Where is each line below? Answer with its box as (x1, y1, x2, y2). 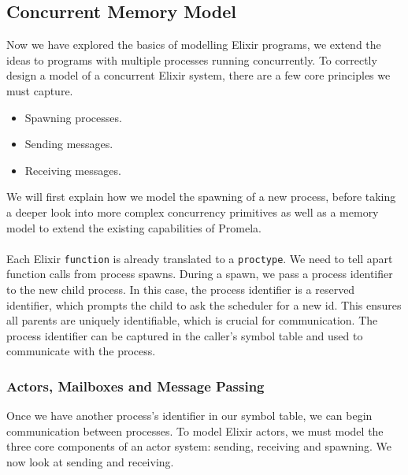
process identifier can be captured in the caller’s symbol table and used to (6, 327, 363, 343)
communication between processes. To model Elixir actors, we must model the (6, 422, 384, 439)
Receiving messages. (24, 161, 121, 178)
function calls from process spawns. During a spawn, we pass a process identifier (6, 265, 393, 282)
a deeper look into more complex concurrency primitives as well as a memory (6, 203, 379, 220)
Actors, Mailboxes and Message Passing (6, 376, 265, 395)
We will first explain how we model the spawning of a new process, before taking (6, 188, 396, 205)
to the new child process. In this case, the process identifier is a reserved (6, 280, 355, 297)
